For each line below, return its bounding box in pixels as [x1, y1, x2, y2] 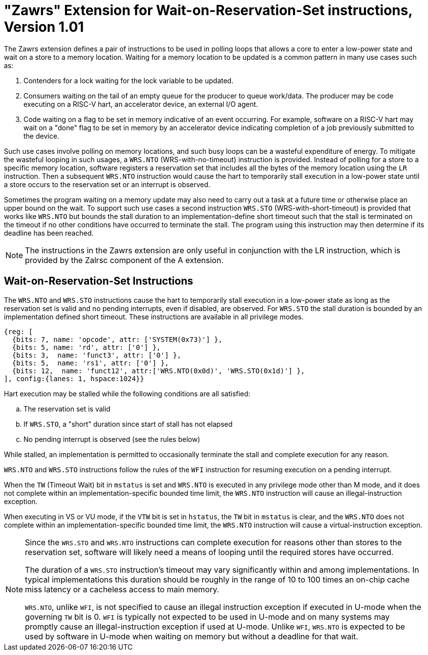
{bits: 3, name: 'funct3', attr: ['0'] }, [12, 351, 181, 359]
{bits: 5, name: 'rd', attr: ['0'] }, [12, 343, 161, 351]
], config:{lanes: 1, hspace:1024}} [4, 374, 144, 383]
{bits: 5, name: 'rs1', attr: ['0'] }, [12, 359, 169, 367]
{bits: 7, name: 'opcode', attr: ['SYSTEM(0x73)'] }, [12, 335, 223, 343]
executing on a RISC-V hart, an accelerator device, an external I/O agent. [23, 99, 258, 108]
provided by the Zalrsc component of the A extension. [25, 255, 224, 265]
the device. [23, 131, 59, 140]
